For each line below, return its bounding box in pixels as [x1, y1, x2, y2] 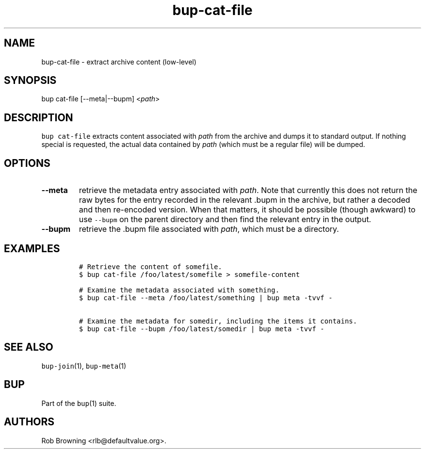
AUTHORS [4, 416, 55, 428]
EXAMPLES [4, 242, 60, 255]
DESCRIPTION [4, 111, 73, 124]
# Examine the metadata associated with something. [79, 286, 279, 294]
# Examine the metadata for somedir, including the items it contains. [79, 317, 357, 325]
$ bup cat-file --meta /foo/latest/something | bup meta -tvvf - [79, 293, 333, 302]
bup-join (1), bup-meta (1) [41, 361, 127, 370]
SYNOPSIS [4, 74, 57, 87]
